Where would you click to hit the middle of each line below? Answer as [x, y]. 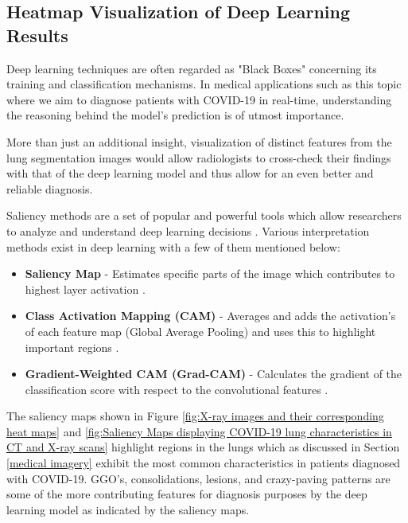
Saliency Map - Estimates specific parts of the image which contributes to [210, 273]
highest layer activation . [85, 289]
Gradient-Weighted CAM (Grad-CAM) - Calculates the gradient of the [214, 374]
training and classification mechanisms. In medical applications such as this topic [204, 84]
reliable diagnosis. [50, 188]
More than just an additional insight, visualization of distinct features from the [199, 141]
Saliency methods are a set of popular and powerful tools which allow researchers [204, 215]
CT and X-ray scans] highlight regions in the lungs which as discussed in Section [203, 447]
